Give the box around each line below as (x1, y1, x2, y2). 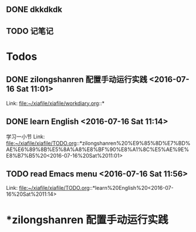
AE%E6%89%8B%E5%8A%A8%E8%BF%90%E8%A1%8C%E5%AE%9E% (6, 146, 190, 153)
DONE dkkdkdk (6, 5, 63, 15)
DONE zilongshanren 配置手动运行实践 (6, 74, 148, 84)
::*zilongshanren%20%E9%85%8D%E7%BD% (76, 139, 191, 146)
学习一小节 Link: (6, 133, 45, 140)
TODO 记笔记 (6, 26, 54, 36)
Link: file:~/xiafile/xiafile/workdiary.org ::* (6, 100, 104, 107)
